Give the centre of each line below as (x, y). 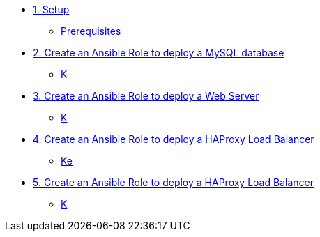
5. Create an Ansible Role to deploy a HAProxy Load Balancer (173, 182)
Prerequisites (91, 31)
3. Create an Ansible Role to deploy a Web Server (146, 96)
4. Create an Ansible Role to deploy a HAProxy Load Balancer (174, 139)
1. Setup (51, 9)
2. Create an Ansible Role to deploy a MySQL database (159, 53)
